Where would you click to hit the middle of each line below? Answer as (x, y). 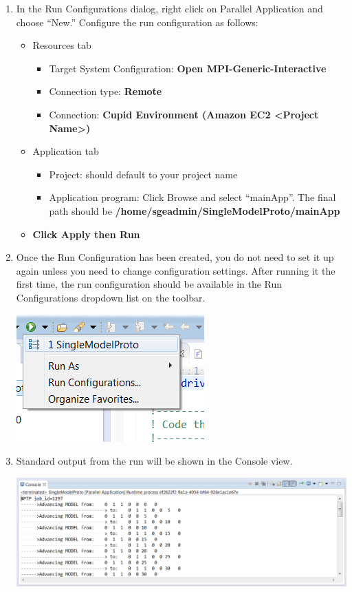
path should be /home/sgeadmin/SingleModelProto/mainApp (195, 210)
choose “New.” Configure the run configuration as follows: (137, 22)
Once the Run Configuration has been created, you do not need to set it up (175, 257)
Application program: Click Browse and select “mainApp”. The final (192, 197)
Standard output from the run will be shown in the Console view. (154, 461)
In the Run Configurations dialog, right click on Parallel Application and (169, 8)
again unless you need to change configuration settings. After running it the (176, 270)
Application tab (66, 151)
